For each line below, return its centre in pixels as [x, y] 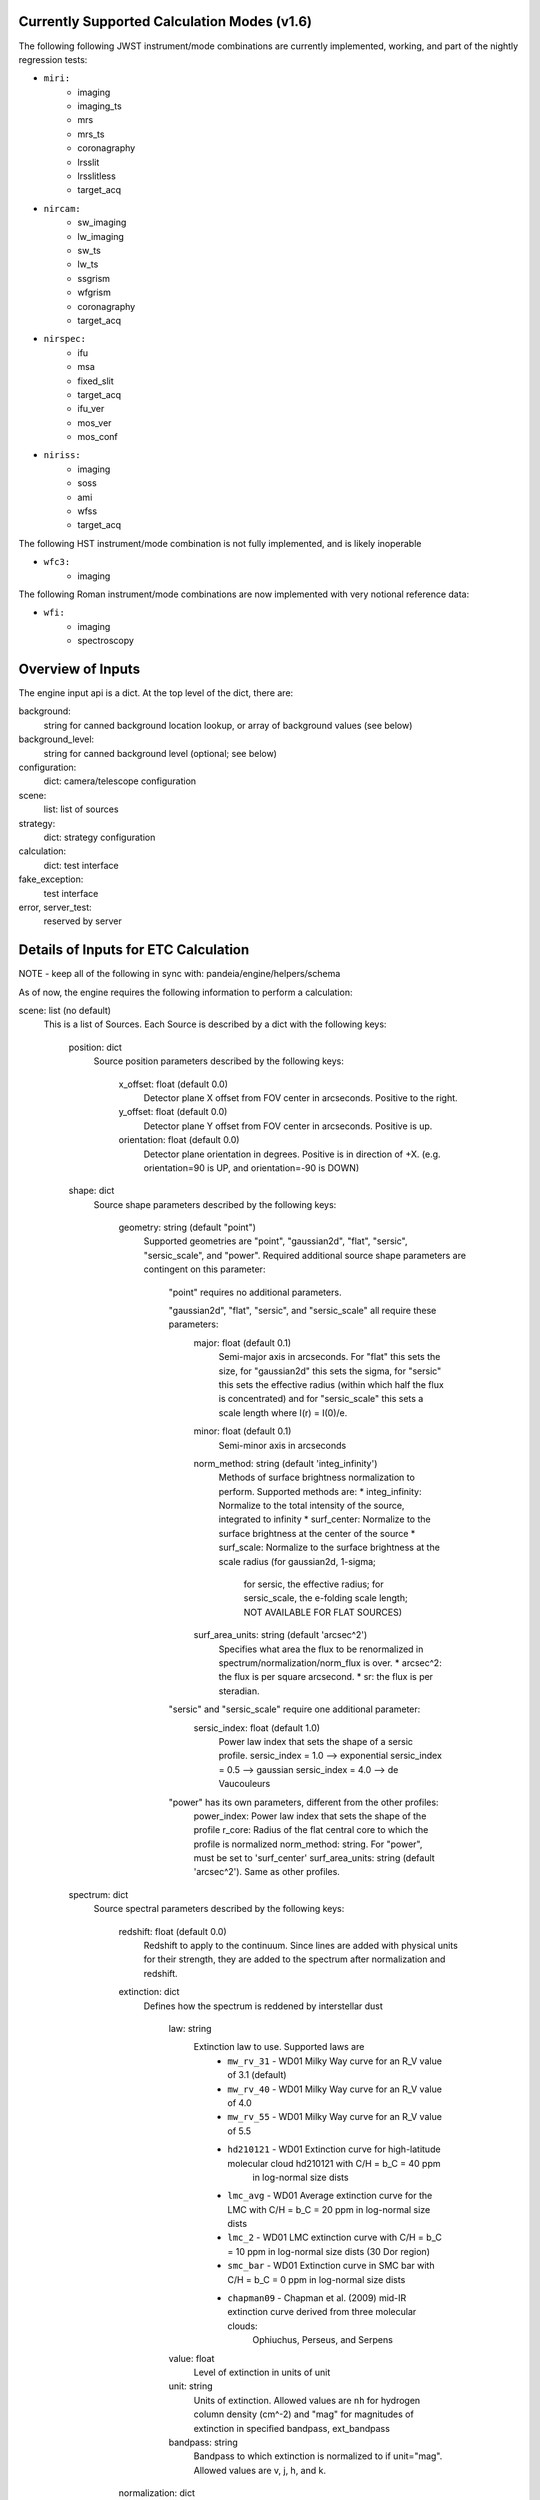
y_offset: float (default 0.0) [173, 1112]
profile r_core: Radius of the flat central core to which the [311, 1830]
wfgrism [94, 292]
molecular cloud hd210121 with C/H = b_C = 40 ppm [334, 2163]
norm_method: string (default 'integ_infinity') [285, 1463]
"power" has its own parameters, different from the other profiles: [303, 1802]
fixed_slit [95, 381]
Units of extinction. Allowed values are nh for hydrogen [307, 2400]
